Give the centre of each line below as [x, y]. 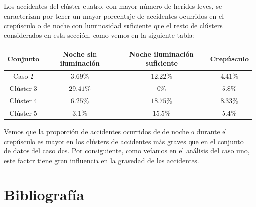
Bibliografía [44, 194]
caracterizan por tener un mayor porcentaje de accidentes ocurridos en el [114, 15]
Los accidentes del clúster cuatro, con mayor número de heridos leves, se [113, 6]
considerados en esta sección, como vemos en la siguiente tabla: [99, 35]
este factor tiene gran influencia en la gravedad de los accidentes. [102, 160]
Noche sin [80, 53]
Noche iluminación [161, 53]
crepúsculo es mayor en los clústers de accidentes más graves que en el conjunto [124, 141]
